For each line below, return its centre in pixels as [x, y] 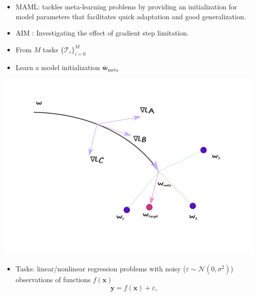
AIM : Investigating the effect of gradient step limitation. [102, 33]
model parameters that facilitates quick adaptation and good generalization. [131, 16]
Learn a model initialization [58, 67]
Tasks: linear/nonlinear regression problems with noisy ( [101, 269]
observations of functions [53, 279]
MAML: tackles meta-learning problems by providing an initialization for [126, 6]
